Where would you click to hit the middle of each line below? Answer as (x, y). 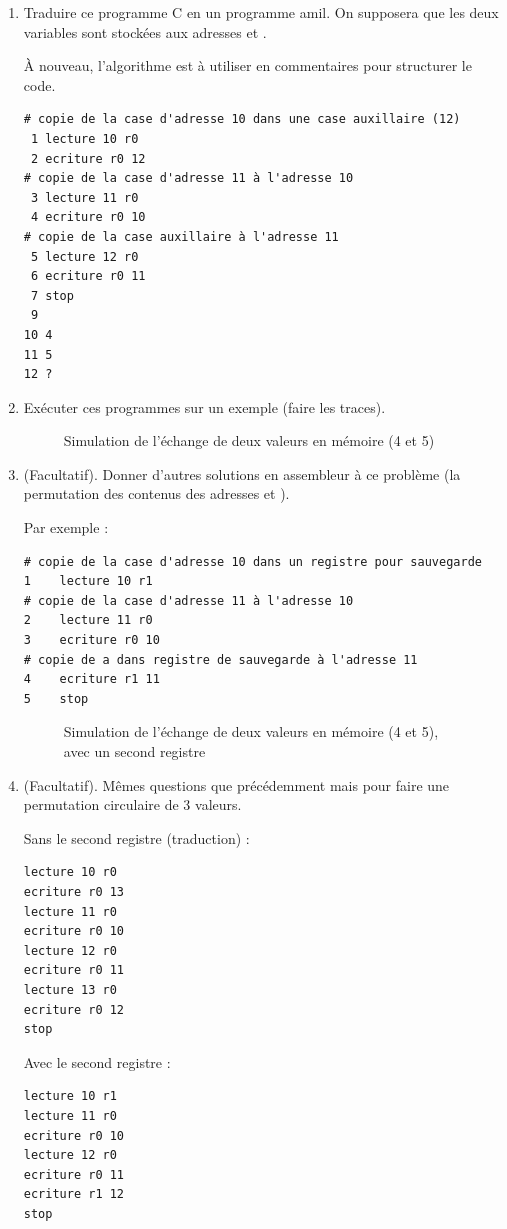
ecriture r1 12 (74, 1194)
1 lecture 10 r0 (84, 138)
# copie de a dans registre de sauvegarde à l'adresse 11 (220, 659)
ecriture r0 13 (74, 891)
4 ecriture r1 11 (91, 679)
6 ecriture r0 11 (88, 276)
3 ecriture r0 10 (91, 640)
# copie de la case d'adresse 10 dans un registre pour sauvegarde (252, 561)
